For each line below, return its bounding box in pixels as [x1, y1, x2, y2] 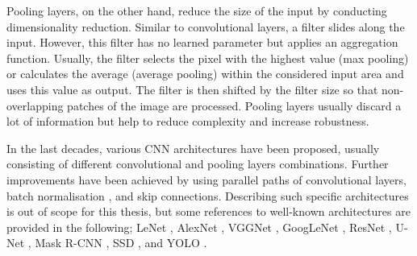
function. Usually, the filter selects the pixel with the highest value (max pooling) [6, 49, 409, 66]
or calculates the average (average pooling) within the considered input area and [6, 65, 404, 82]
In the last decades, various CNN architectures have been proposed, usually [6, 139, 380, 156]
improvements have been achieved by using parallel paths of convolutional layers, [6, 171, 407, 188]
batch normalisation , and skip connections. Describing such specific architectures [6, 187, 409, 204]
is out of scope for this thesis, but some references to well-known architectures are [6, 203, 411, 220]
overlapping [6, 97, 64, 114]
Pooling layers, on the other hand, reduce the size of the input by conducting [6, 2, 387, 19]
